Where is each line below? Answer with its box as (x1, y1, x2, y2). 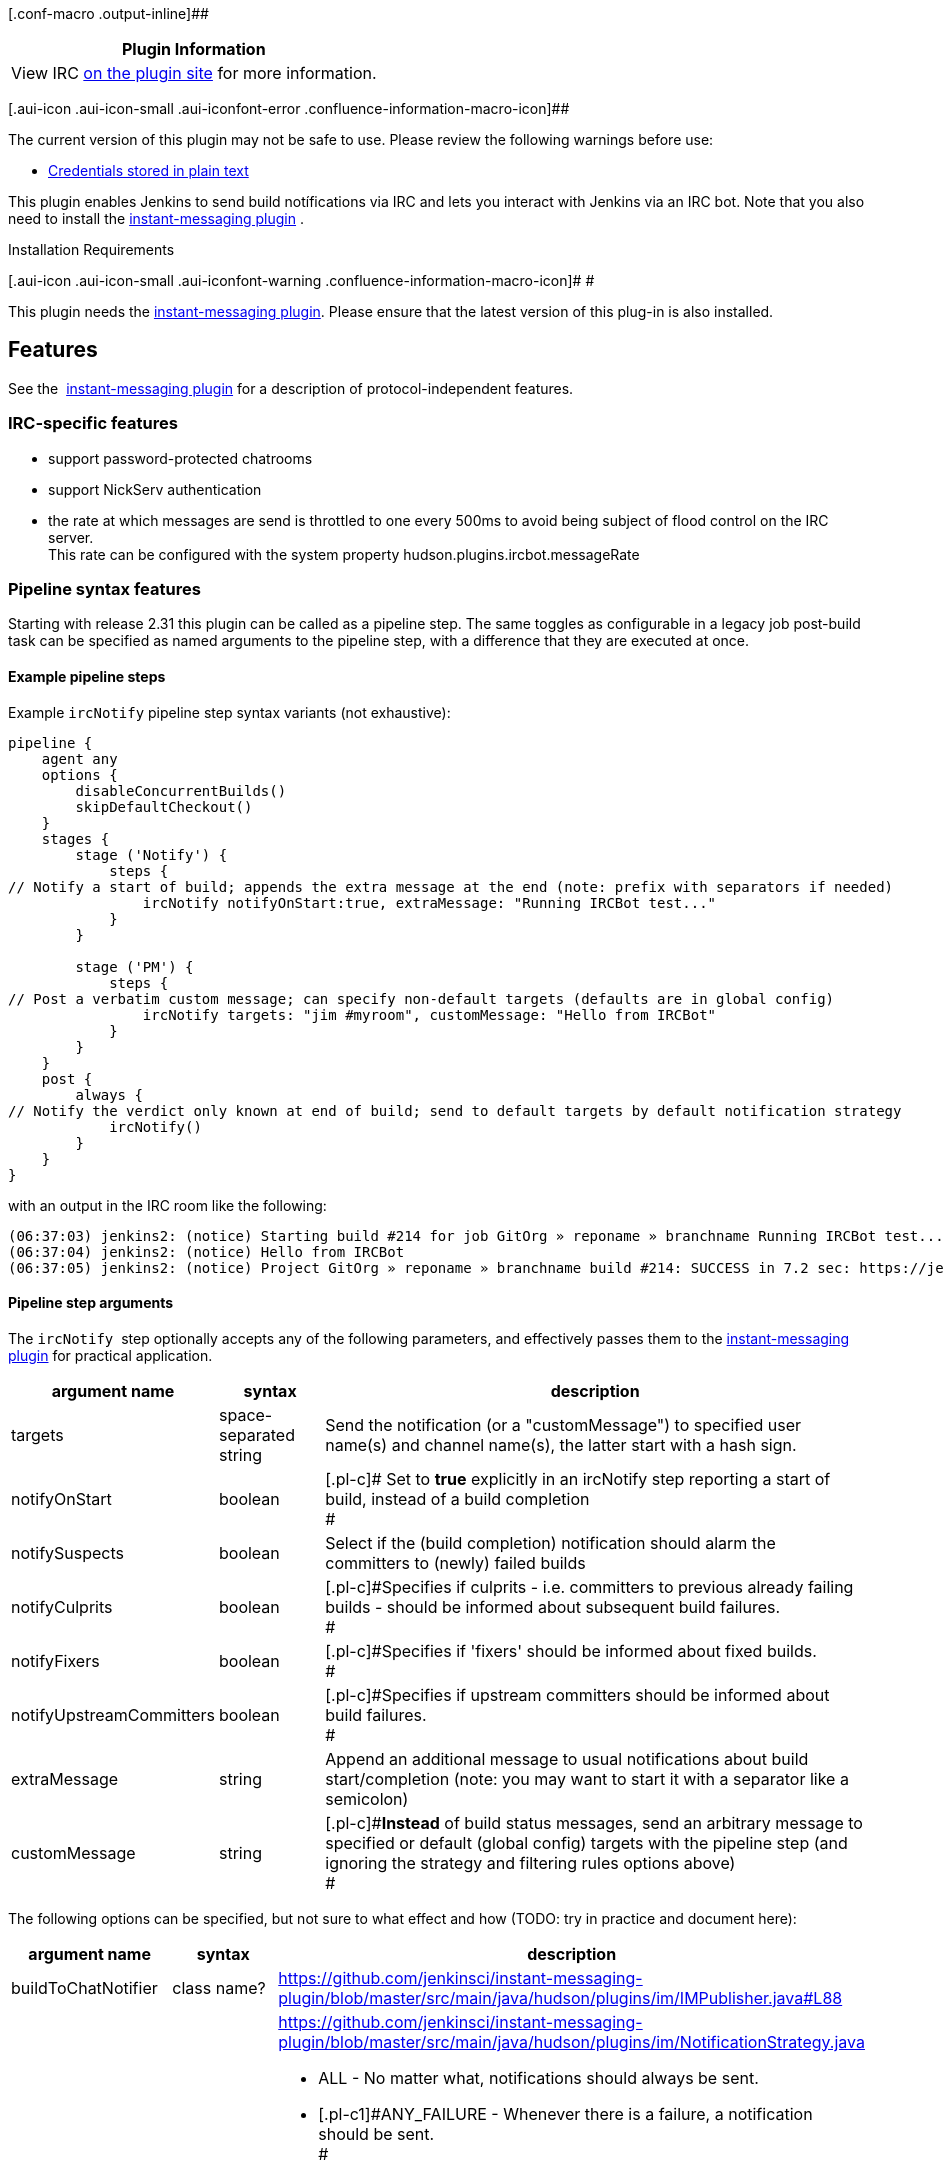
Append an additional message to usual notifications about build (325, 1748, 809, 1769)
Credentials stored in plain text (48, 162, 249, 179)
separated (219, 1424, 295, 1445)
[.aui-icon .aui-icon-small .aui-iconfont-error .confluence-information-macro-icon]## (8, 100, 570, 117)
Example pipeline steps (8, 667, 166, 685)
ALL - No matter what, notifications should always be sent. (318, 2067, 759, 2088)
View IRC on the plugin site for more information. (11, 63, 377, 83)
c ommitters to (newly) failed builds (325, 1552, 586, 1573)
